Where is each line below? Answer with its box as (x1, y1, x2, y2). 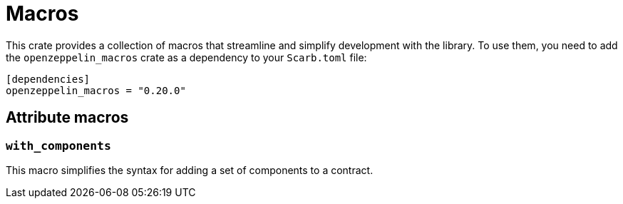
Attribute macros (6, 108, 129, 127)
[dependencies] (6, 73, 91, 85)
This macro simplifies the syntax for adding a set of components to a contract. (6, 163, 374, 176)
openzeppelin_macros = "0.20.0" (6, 84, 186, 96)
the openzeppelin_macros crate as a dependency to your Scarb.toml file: (6, 51, 367, 63)
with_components (6, 138, 111, 153)
